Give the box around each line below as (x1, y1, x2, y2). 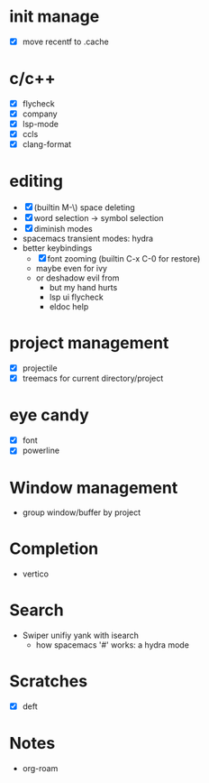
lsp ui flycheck (49, 291, 104, 303)
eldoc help (49, 301, 89, 312)
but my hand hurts (49, 282, 118, 293)
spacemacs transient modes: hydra (22, 233, 154, 244)
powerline (22, 445, 60, 456)
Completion (9, 539, 99, 559)
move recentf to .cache (22, 36, 110, 47)
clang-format (22, 139, 72, 150)
